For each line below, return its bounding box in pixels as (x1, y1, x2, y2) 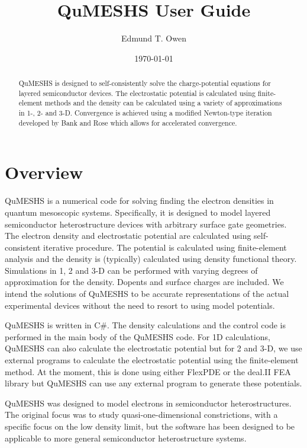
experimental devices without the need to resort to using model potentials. (5, 299, 275, 311)
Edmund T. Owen (121, 32, 186, 44)
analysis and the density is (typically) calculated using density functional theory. (5, 252, 297, 265)
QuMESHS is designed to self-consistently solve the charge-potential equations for (18, 78, 271, 88)
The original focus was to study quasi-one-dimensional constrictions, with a (5, 408, 278, 421)
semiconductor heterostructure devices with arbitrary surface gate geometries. (5, 217, 287, 230)
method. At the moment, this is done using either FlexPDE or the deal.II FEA (5, 365, 291, 377)
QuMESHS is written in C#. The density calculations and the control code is (5, 319, 286, 331)
